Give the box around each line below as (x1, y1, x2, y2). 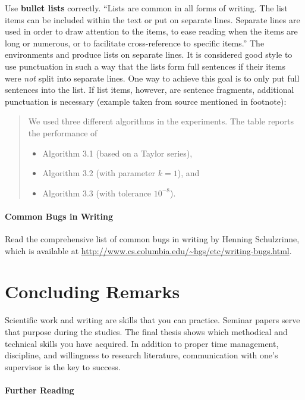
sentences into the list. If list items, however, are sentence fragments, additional (5, 83, 294, 96)
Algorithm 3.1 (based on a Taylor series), (42, 146, 193, 159)
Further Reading (5, 383, 74, 396)
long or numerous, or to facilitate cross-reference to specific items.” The (5, 36, 265, 49)
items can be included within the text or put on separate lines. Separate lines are (5, 13, 300, 26)
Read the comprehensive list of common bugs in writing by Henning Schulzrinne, (5, 233, 300, 245)
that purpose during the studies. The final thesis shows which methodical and (5, 326, 288, 338)
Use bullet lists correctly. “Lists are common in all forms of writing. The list (5, 2, 288, 14)
